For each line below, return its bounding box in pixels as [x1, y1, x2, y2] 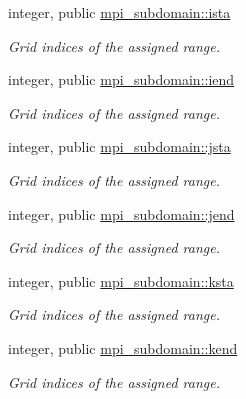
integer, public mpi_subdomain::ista [8, 2, 231, 22]
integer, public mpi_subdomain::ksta [8, 270, 234, 291]
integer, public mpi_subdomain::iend [8, 69, 235, 90]
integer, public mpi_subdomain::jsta [8, 136, 231, 157]
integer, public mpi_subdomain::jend [8, 203, 235, 224]
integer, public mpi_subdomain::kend [8, 337, 238, 358]
